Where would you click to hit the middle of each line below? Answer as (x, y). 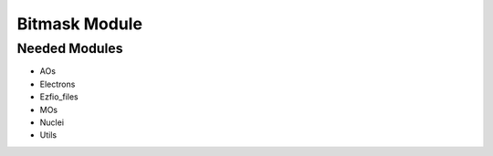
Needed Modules (70, 48)
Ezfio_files (59, 97)
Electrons (58, 84)
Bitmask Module (80, 24)
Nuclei (52, 122)
